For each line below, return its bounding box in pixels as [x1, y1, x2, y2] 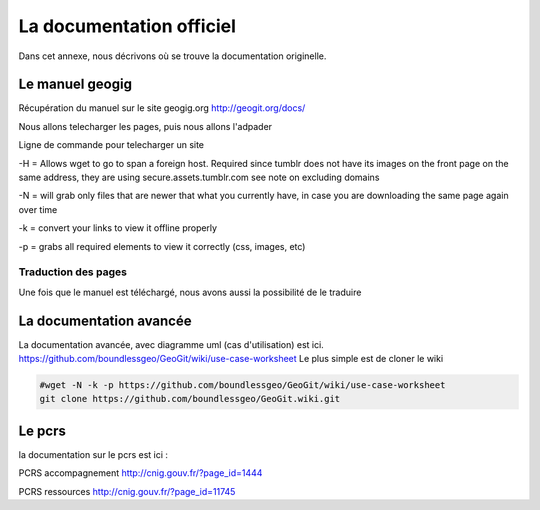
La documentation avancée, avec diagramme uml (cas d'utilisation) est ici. [18, 338, 324, 350]
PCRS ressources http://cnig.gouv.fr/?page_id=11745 [18, 485, 236, 497]
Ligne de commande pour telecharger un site [18, 139, 205, 151]
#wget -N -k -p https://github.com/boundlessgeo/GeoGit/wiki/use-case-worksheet [39, 380, 446, 390]
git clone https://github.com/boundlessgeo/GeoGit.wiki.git [39, 393, 341, 405]
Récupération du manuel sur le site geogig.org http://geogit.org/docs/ [18, 102, 306, 114]
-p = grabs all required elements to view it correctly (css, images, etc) [18, 240, 306, 252]
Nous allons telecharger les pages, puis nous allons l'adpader [18, 120, 273, 132]
